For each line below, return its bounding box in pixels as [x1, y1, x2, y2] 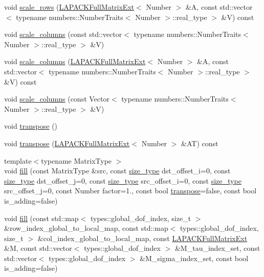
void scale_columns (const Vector [4, 93, 109, 104]
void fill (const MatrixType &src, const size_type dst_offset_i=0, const [4, 165, 231, 176]
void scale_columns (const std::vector [4, 29, 122, 39]
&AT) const [181, 137, 218, 148]
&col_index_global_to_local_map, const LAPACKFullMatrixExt [37, 232, 248, 243]
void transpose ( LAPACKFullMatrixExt [4, 137, 130, 148]
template [4, 155, 32, 166]
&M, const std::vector [4, 243, 72, 253]
